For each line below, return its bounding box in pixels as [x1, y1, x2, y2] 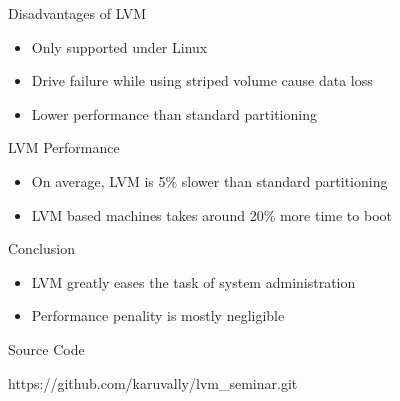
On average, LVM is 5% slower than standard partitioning [31, 170, 388, 191]
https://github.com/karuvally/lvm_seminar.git [8, 372, 298, 393]
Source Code [8, 338, 85, 359]
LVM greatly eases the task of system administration [31, 271, 356, 292]
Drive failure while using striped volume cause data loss [31, 70, 373, 91]
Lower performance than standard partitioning [31, 103, 317, 124]
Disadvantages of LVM [8, 3, 147, 23]
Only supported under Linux [31, 36, 208, 57]
